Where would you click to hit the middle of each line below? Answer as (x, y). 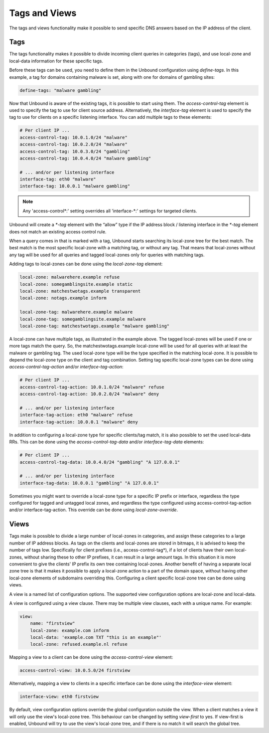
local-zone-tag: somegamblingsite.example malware (83, 319)
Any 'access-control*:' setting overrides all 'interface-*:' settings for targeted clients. (110, 211)
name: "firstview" (53, 624)
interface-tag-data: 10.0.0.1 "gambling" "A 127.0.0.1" (89, 483)
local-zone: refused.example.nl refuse (79, 644)
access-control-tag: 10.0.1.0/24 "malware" (74, 137)
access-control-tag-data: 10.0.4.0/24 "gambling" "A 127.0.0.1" (100, 462)
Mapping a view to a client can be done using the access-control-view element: (91, 657)
